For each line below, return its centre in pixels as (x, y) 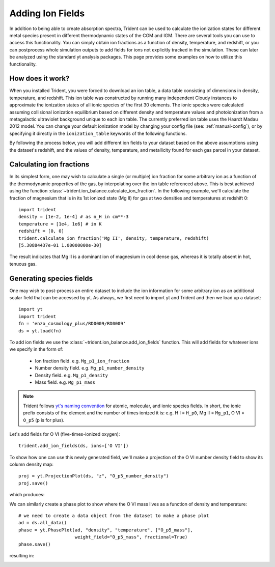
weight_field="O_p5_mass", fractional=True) (131, 537)
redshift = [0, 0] (42, 231)
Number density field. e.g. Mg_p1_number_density (90, 368)
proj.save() (33, 483)
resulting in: (22, 555)
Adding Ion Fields (47, 13)
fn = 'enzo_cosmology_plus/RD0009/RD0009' (72, 324)
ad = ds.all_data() (43, 523)
